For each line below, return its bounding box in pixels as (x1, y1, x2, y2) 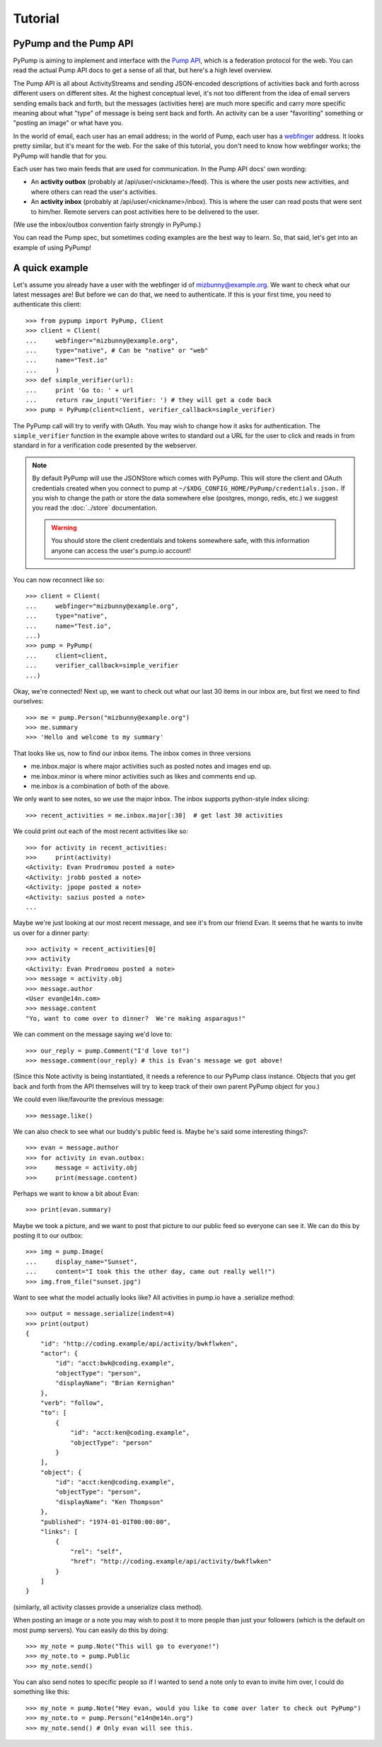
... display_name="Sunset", (25, 1257, 138, 1266)
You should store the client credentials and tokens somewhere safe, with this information (51, 537, 311, 545)
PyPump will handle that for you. (13, 151, 108, 160)
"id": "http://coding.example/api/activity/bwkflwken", (40, 1339, 238, 1348)
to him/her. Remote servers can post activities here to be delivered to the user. (30, 207, 260, 216)
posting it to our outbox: (13, 1232, 83, 1240)
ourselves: (13, 697, 44, 706)
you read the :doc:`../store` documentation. (32, 503, 158, 512)
